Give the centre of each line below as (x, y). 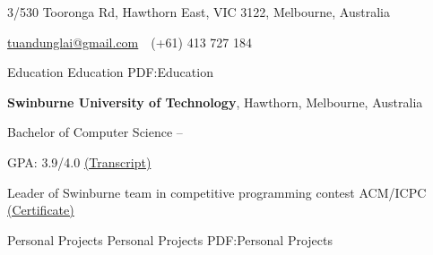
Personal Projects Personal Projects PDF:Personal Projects (170, 239)
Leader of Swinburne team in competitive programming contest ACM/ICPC (217, 192)
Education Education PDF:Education (110, 72)
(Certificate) (41, 210)
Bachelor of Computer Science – (95, 132)
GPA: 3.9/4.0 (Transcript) (79, 161)
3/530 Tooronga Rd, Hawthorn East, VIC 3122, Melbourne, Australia (199, 12)
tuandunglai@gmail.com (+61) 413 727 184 (130, 42)
